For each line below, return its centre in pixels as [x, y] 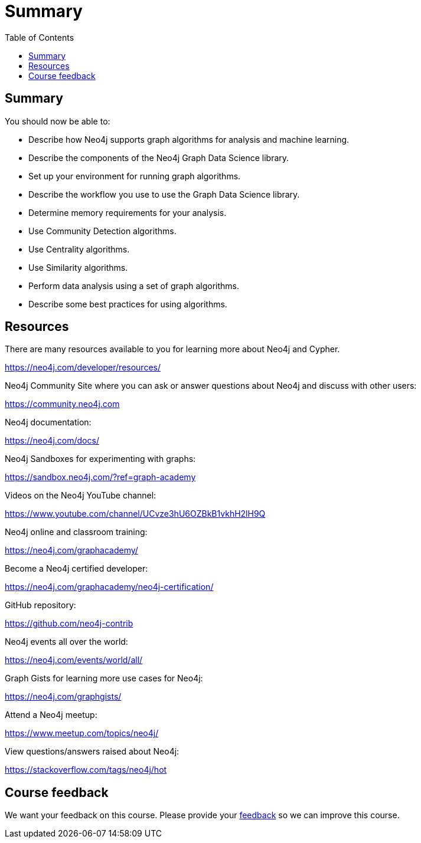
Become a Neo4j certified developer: [76, 569]
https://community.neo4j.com [62, 404]
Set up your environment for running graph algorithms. [135, 176]
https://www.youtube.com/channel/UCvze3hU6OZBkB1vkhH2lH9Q [135, 514]
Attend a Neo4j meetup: [51, 715]
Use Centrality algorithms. [79, 249]
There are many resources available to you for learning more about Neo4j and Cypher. [172, 349]
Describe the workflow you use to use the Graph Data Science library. [164, 194]
